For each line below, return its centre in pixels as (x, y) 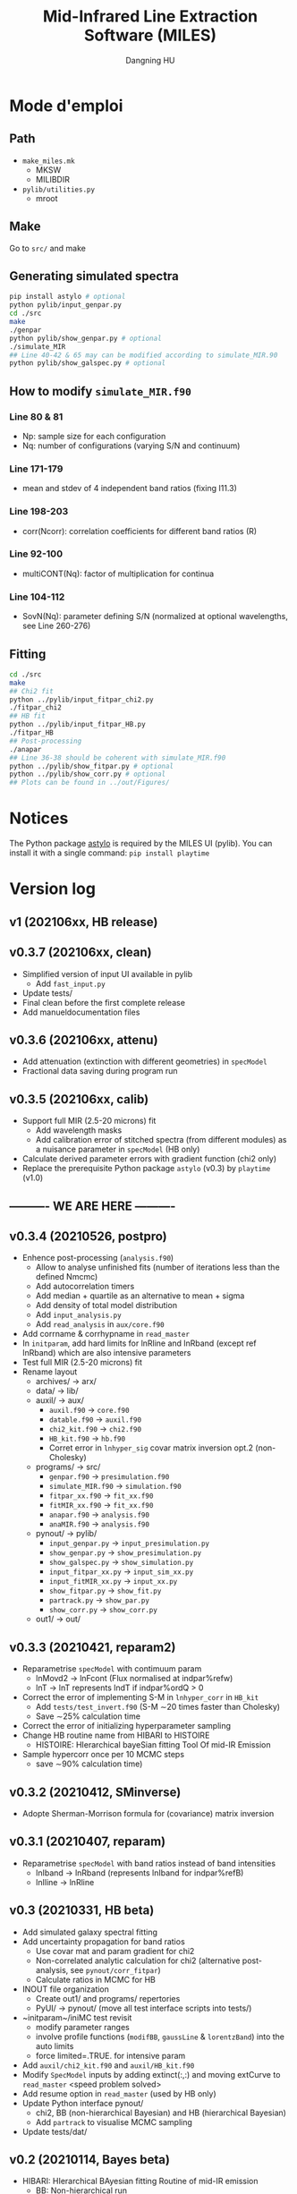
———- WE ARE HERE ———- (93, 1206)
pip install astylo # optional (68, 297)
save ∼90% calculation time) (89, 1764)
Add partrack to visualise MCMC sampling (114, 2122)
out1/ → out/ (58, 1619)
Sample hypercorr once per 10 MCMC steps (103, 1755)
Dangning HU (150, 60)
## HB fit (28, 716)
